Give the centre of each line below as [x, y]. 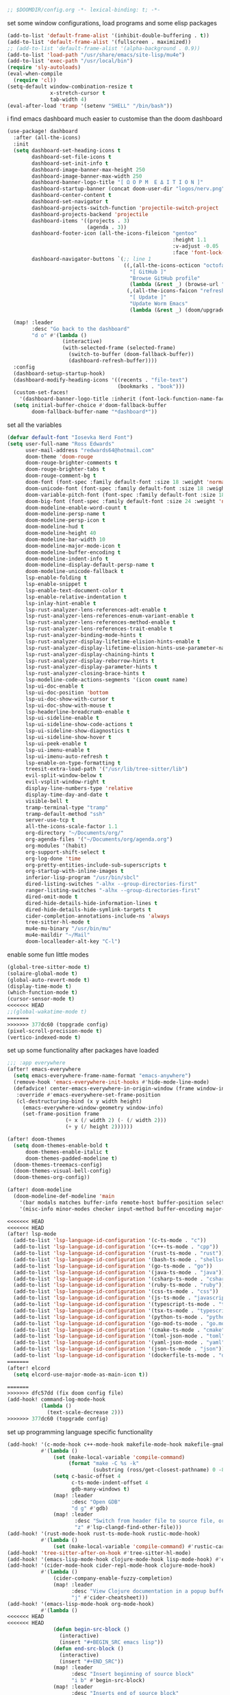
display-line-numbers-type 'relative [79, 788]
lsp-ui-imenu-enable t [57, 750]
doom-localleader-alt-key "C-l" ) [73, 942]
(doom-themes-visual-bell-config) [62, 1171]
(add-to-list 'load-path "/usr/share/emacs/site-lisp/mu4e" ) [96, 55]
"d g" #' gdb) [90, 1508]
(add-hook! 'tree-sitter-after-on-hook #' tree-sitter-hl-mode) [99, 1553]
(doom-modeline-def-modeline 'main [64, 1196]
